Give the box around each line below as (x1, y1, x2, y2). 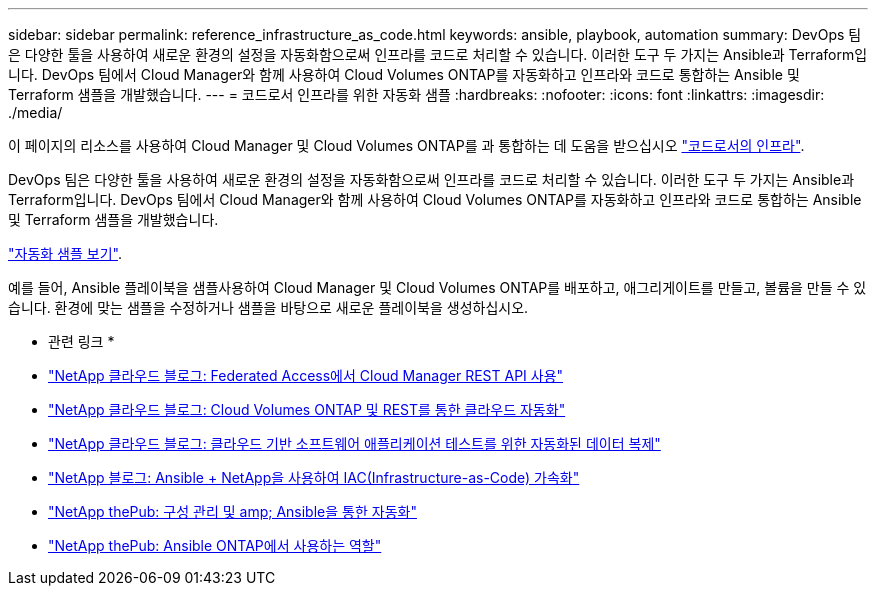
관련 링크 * (48, 333, 115, 350)
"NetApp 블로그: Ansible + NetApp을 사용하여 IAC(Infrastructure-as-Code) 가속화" (48, 469, 580, 486)
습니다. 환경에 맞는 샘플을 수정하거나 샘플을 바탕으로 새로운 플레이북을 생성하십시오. (8, 299, 529, 316)
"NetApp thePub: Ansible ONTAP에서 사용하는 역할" (48, 537, 382, 554)
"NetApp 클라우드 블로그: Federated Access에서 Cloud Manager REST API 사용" (48, 367, 564, 384)
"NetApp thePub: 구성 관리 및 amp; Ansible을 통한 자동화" (48, 503, 417, 520)
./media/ (8, 104, 63, 121)
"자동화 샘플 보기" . (8, 245, 122, 262)
